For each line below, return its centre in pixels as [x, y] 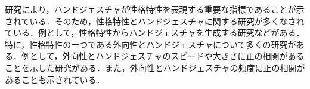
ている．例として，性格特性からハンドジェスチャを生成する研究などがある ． [155, 33]
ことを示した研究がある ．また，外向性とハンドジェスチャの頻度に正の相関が [155, 67]
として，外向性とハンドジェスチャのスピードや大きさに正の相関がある [167, 56]
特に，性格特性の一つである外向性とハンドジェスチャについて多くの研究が [151, 44]
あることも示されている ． [55, 79]
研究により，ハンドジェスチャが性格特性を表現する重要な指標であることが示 [155, 9]
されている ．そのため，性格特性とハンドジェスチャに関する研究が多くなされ [155, 21]
